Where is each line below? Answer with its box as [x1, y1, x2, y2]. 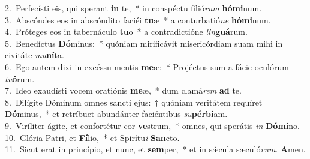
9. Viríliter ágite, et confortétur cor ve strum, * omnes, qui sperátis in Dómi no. [5, 119, 300, 131]
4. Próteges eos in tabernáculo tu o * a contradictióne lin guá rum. [5, 25, 248, 38]
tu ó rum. [5, 72, 35, 85]
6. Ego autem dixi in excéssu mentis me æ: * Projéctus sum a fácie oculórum [5, 60, 289, 73]
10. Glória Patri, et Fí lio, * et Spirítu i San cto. [5, 131, 180, 143]
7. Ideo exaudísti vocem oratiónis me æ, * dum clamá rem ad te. [5, 84, 242, 97]
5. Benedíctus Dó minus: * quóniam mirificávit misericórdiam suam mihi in [5, 37, 283, 49]
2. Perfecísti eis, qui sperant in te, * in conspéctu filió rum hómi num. [5, 2, 262, 14]
